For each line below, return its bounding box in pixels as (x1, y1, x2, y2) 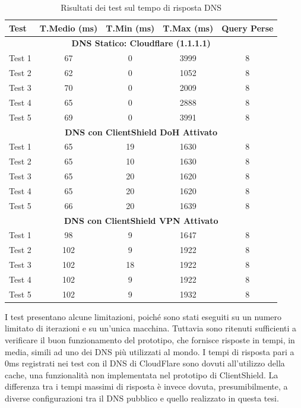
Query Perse (221, 21, 274, 34)
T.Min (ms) (106, 21, 155, 34)
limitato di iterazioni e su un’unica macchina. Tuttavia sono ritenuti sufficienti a (5, 322, 297, 334)
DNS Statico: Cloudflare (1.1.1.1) (71, 37, 211, 49)
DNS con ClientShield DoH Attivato (65, 125, 218, 138)
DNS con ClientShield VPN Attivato (64, 214, 218, 226)
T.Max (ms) (163, 21, 214, 34)
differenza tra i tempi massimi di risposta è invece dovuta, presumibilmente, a (5, 380, 288, 393)
